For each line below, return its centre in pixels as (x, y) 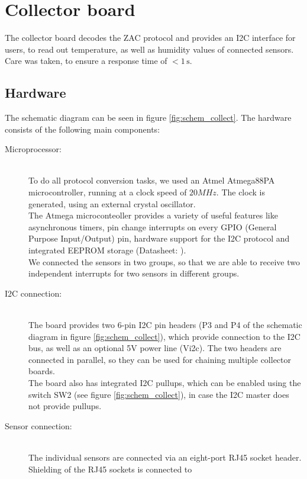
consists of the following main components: (83, 129)
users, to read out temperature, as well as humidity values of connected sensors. (149, 49)
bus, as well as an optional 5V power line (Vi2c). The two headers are (155, 348)
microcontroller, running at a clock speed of (108, 192)
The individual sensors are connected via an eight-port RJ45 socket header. (165, 457)
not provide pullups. (65, 406)
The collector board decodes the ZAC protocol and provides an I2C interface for (150, 38)
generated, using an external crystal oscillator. (112, 203)
